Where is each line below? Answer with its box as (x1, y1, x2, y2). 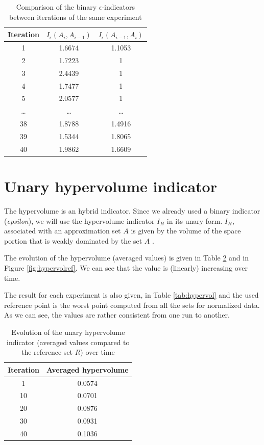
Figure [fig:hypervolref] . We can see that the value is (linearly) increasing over (4, 262, 248, 273)
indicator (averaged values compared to (7, 336, 130, 347)
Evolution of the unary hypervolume (11, 326, 125, 337)
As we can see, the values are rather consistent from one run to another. (4, 309, 230, 320)
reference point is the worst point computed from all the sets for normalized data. (4, 299, 260, 310)
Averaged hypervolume (46, 364, 129, 375)
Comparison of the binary (16, 2, 97, 12)
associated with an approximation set (4, 225, 121, 236)
